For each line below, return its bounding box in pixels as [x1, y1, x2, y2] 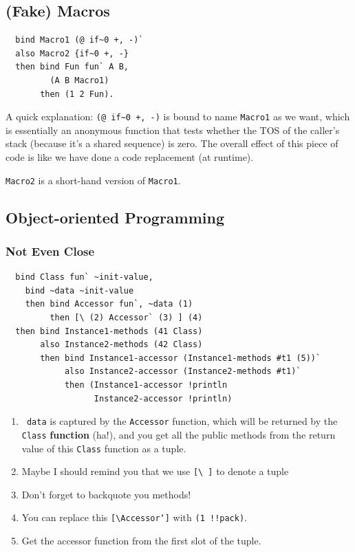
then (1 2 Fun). [40, 89, 114, 99]
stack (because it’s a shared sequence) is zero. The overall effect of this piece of [6, 136, 338, 151]
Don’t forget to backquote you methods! [21, 487, 191, 501]
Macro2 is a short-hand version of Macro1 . [6, 173, 181, 187]
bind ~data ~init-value [25, 285, 134, 296]
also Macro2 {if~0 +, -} [15, 48, 129, 58]
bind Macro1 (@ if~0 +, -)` [15, 35, 144, 45]
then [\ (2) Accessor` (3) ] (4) [50, 313, 203, 323]
